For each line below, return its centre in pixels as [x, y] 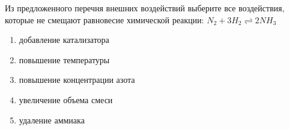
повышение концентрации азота [77, 80]
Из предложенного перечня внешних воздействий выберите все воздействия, [145, 8]
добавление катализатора [64, 40]
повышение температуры [64, 59]
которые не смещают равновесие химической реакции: [105, 19]
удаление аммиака [52, 120]
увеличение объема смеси [66, 99]
